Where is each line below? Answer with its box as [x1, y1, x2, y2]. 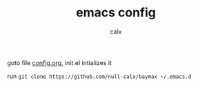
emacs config [75, 5, 157, 21]
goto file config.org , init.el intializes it [7, 58, 112, 66]
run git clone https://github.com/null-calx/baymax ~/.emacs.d [7, 72, 192, 80]
